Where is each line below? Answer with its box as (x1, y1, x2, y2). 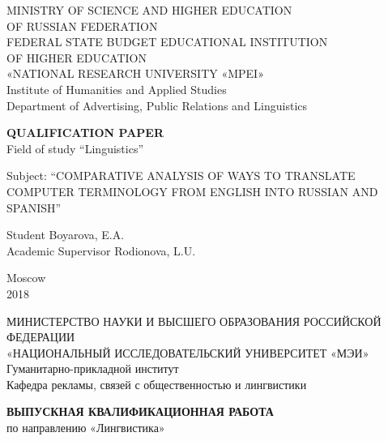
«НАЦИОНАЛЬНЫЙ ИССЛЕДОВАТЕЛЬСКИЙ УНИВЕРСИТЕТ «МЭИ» (6, 344, 369, 361)
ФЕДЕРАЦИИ (6, 328, 75, 345)
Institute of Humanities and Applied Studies (6, 80, 227, 97)
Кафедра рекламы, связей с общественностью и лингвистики (6, 375, 307, 392)
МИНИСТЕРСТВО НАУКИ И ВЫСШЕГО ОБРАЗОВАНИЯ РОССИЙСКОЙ (6, 312, 382, 329)
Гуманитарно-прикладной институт (6, 360, 179, 377)
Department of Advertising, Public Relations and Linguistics (6, 96, 308, 113)
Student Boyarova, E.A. (6, 226, 125, 243)
